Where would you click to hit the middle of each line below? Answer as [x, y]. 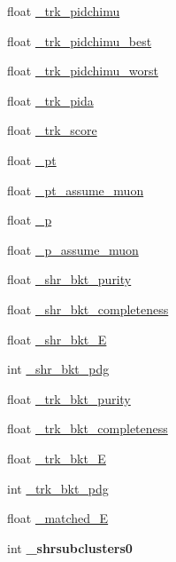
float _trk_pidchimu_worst [83, 71]
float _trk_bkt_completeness [88, 428]
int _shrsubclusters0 [70, 547]
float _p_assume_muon [73, 249]
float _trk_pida [50, 100]
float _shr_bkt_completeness [88, 309]
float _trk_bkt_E [57, 458]
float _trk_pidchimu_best [80, 40]
